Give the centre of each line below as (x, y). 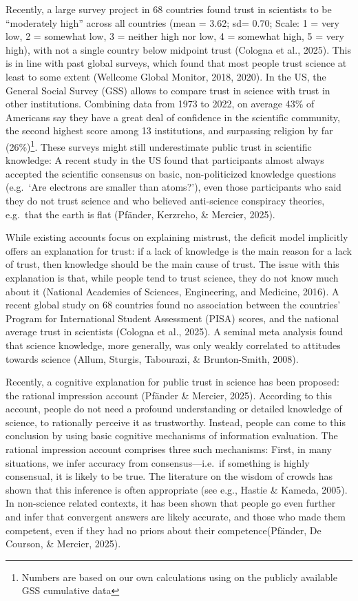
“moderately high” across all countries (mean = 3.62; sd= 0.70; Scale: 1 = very (172, 22)
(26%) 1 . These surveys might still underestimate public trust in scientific (159, 145)
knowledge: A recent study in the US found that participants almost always (165, 160)
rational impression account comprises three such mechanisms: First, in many (169, 449)
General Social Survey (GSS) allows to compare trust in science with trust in (168, 90)
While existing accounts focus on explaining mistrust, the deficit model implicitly (177, 237)
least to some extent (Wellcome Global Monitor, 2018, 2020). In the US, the (166, 76)
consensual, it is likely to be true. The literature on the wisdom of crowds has (169, 476)
